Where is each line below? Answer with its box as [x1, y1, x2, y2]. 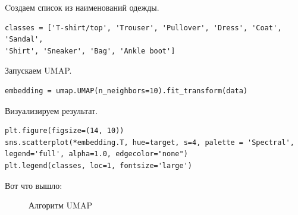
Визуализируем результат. [5, 104, 98, 116]
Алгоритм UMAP [29, 199, 92, 211]
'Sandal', [5, 35, 43, 44]
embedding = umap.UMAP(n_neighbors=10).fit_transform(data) [5, 86, 248, 95]
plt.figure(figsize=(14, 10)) [5, 127, 124, 135]
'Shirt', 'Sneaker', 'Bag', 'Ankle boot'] [5, 46, 175, 55]
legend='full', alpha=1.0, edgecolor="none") [5, 150, 188, 159]
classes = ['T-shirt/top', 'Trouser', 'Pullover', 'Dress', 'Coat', [5, 23, 282, 32]
